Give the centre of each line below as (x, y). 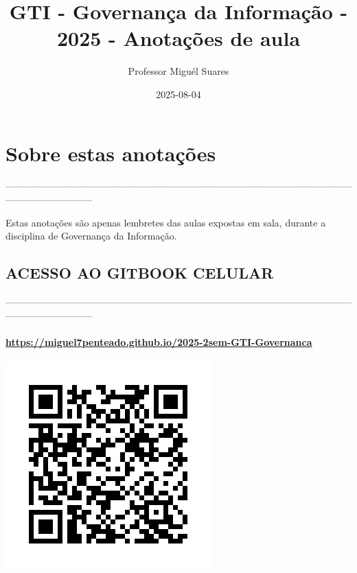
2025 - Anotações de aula (178, 38)
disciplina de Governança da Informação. (91, 236)
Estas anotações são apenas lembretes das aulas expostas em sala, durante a (166, 222)
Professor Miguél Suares (178, 71)
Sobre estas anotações (111, 153)
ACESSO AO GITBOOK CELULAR (140, 273)
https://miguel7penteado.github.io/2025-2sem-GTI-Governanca (159, 341)
